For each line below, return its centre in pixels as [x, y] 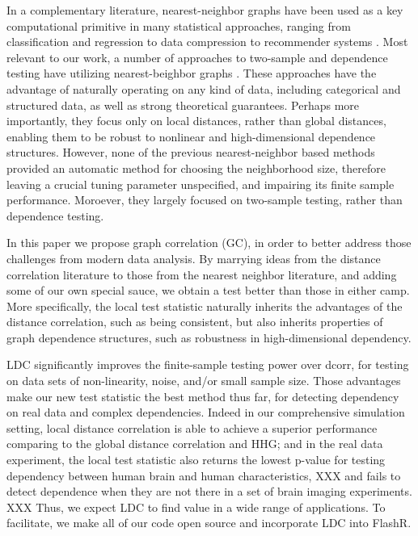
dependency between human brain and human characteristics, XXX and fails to [204, 475]
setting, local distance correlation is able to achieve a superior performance [192, 427]
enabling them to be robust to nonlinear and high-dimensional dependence [191, 136]
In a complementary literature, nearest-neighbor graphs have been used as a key [205, 10]
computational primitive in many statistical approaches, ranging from [179, 25]
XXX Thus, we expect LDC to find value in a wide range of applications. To [196, 507]
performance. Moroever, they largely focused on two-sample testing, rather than [205, 200]
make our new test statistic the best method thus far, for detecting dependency [203, 396]
